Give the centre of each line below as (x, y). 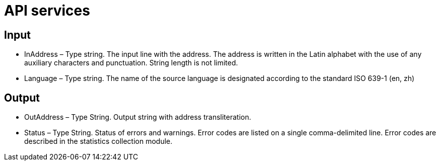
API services (47, 11)
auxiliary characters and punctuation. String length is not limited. (131, 63)
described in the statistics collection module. (98, 141)
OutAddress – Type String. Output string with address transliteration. (138, 117)
